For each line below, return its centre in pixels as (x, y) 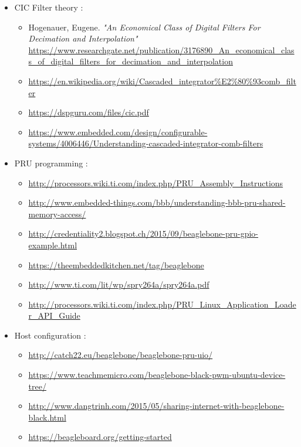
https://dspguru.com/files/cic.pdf (89, 112)
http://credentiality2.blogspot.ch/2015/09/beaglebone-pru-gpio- (143, 233)
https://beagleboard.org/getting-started (100, 437)
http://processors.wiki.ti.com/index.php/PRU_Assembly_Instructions (156, 182)
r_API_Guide (54, 315)
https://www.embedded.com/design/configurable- (118, 132)
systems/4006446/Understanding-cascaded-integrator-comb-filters (146, 143)
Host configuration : (50, 335)
